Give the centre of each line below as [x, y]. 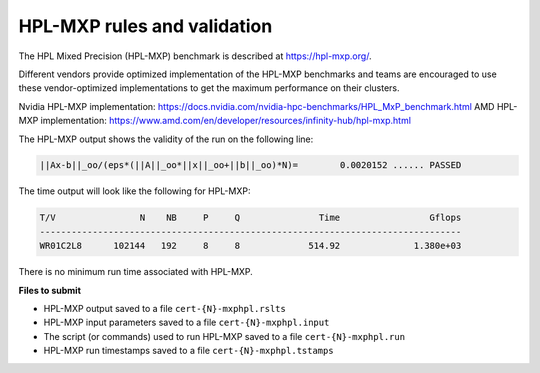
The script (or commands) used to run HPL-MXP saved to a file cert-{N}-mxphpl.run [224, 336]
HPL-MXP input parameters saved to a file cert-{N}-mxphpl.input [186, 322]
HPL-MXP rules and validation [145, 26]
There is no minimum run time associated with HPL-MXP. [136, 272]
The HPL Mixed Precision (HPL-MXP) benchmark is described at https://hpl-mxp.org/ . [195, 56]
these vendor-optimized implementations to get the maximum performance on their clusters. [209, 88]
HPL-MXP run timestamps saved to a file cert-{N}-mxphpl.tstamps [188, 351]
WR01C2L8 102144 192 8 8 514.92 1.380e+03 [250, 246]
